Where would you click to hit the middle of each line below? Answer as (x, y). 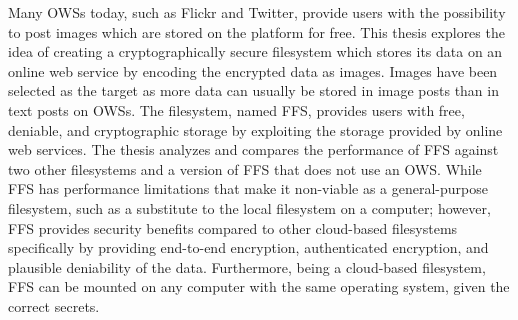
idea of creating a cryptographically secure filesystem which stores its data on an (255, 51)
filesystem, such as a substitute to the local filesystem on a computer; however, (249, 207)
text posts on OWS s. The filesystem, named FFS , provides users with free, (236, 109)
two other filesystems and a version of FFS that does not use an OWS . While (245, 168)
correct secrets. (54, 305)
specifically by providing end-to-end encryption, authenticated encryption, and (248, 247)
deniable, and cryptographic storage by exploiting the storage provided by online (255, 129)
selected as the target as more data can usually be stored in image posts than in (253, 90)
